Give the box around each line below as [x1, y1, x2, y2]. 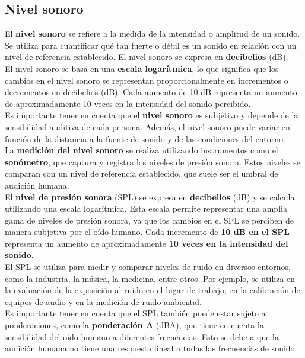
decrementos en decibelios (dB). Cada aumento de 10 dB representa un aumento [5, 86, 297, 98]
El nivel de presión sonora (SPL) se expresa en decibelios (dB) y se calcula [5, 190, 295, 203]
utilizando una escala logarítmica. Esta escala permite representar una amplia [5, 202, 287, 215]
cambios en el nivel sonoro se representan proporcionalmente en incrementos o [5, 74, 288, 86]
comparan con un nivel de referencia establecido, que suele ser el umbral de [5, 167, 278, 180]
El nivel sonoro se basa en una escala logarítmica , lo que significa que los [5, 62, 279, 74]
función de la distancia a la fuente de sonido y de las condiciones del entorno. [5, 132, 285, 145]
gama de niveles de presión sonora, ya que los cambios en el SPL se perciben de [5, 213, 294, 226]
